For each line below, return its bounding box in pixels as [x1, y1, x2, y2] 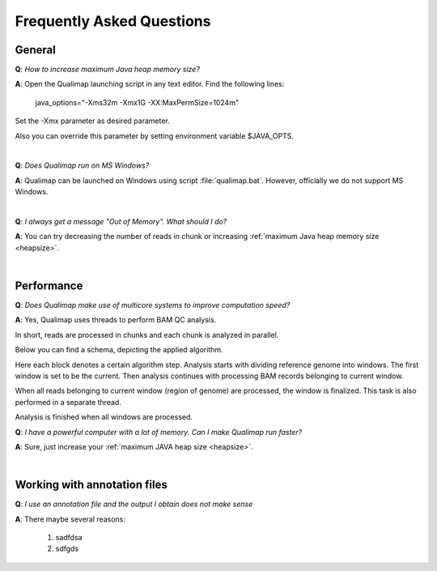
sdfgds [55, 543, 79, 554]
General [15, 43, 57, 57]
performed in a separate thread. [15, 397, 121, 407]
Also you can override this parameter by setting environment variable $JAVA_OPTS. [15, 130, 295, 141]
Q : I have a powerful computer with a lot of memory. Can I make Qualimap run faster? [15, 427, 303, 437]
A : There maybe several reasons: [15, 514, 125, 524]
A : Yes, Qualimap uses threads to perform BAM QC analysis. [15, 315, 217, 325]
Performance [15, 279, 83, 292]
